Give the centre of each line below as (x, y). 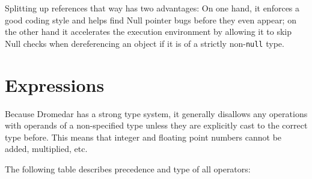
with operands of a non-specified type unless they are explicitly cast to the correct (156, 125)
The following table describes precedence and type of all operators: (128, 168)
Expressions (55, 84)
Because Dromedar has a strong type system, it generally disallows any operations (156, 113)
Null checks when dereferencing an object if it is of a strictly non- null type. (145, 43)
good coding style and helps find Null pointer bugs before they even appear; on (151, 20)
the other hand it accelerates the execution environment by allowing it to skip (148, 32)
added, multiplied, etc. (46, 149)
